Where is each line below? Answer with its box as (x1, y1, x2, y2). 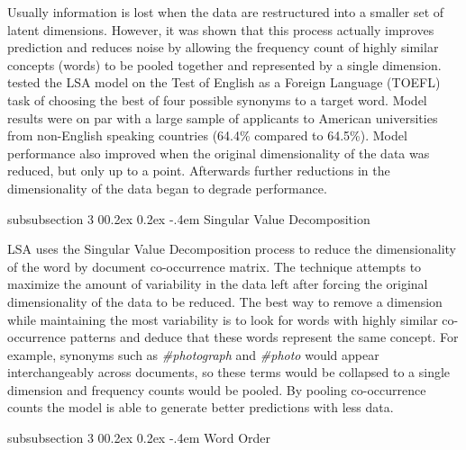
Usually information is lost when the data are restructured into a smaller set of (7, 3, 444, 21)
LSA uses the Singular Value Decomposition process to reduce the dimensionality (7, 239, 456, 258)
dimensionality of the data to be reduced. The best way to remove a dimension (7, 292, 443, 310)
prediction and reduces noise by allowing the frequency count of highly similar (7, 38, 439, 57)
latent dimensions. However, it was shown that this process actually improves (7, 20, 434, 39)
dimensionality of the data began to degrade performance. (7, 178, 327, 197)
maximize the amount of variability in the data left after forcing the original (7, 274, 428, 293)
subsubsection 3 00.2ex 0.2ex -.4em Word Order (7, 428, 271, 447)
